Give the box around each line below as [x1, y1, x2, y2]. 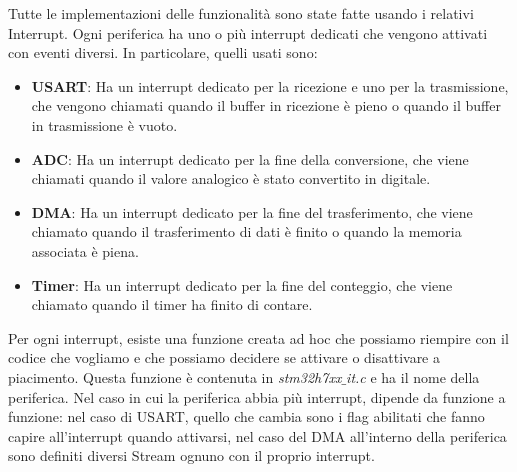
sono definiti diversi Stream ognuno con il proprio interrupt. [8, 445, 375, 466]
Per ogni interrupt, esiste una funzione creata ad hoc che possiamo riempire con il [8, 327, 509, 348]
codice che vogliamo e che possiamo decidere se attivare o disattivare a [8, 347, 440, 368]
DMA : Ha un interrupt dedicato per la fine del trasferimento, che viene [31, 201, 473, 222]
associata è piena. [31, 240, 139, 261]
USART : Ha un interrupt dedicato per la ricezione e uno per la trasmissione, [31, 75, 509, 96]
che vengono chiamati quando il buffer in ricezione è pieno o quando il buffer [31, 95, 501, 116]
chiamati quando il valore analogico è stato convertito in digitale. [31, 168, 431, 189]
